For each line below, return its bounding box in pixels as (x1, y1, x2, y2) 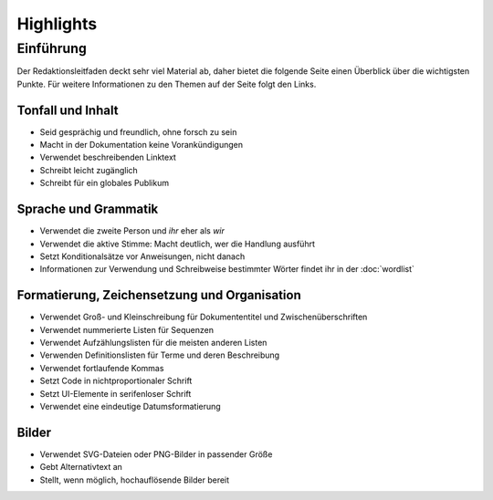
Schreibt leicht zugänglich (39, 164, 139, 175)
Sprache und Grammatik (16, 202, 159, 217)
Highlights (16, 14, 98, 34)
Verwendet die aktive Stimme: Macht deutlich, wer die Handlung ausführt (39, 238, 315, 249)
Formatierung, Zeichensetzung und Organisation (16, 287, 301, 303)
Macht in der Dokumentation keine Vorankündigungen (39, 140, 244, 151)
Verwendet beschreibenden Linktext (39, 151, 177, 163)
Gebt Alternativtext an (39, 462, 123, 473)
